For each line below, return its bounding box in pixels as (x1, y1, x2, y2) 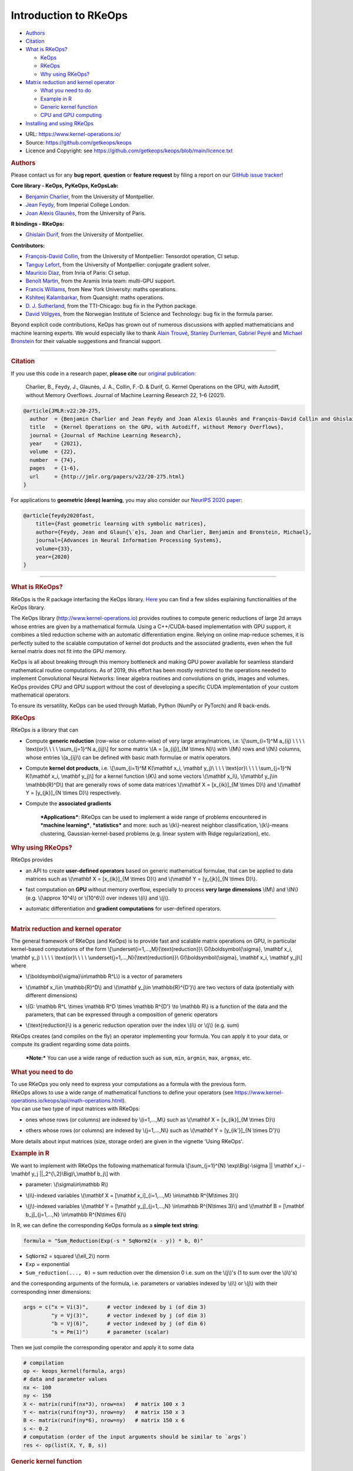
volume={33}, (35, 545, 74, 552)
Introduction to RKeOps (11, 9, 128, 22)
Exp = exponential (25, 1261, 70, 1268)
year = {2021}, (29, 440, 82, 447)
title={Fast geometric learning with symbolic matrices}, (35, 521, 207, 527)
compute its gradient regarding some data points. (11, 1041, 131, 1048)
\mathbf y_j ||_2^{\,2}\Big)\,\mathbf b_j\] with (11, 1170, 120, 1177)
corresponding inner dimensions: (11, 1288, 91, 1295)
